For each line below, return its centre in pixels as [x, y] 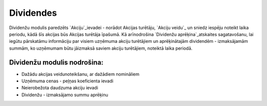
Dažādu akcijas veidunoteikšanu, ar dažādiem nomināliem [80, 74]
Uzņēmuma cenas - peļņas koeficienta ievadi [67, 81]
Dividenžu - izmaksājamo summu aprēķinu [65, 95]
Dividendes [33, 13]
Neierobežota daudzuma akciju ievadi [60, 88]
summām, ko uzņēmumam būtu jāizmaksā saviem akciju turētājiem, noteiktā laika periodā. [101, 48]
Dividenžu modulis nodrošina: [56, 62]
